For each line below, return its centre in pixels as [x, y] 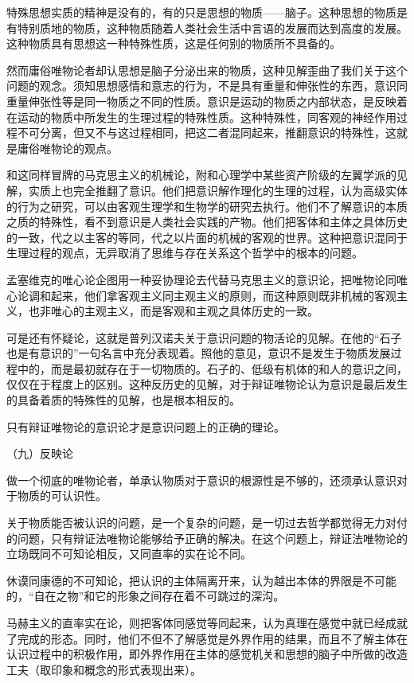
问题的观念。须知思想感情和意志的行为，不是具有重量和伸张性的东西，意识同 [207, 86]
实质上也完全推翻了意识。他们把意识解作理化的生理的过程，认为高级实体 [218, 190]
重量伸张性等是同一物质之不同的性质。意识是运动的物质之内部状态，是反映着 [207, 101]
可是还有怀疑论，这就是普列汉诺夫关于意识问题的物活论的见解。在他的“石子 [204, 337]
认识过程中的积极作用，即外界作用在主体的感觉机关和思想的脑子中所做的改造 [207, 654]
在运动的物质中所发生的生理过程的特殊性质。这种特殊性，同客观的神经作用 [201, 117]
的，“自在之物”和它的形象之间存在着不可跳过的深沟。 [146, 596]
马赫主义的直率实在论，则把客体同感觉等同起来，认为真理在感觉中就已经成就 [207, 623]
